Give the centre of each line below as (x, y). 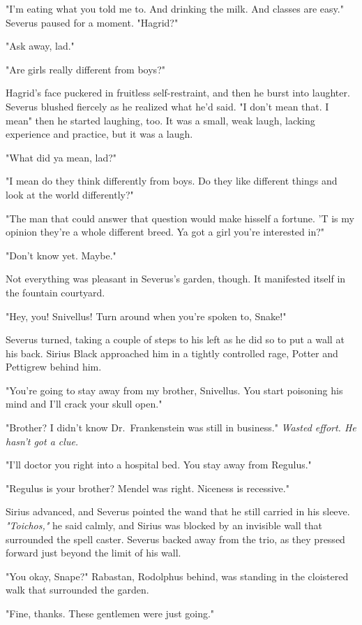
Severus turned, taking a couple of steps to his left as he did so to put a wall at (175, 339)
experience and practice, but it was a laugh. (99, 134)
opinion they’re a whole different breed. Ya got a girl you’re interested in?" (165, 232)
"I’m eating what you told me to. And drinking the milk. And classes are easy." (175, 8)
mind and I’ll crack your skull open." (84, 404)
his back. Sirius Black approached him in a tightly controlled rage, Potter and (172, 353)
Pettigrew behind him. (54, 367)
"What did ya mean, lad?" (61, 157)
